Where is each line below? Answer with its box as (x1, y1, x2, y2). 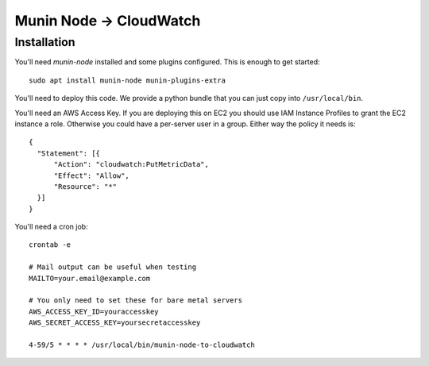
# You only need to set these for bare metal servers (29, 296, 242, 305)
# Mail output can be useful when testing (29, 263, 197, 272)
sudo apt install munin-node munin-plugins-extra (29, 75, 226, 85)
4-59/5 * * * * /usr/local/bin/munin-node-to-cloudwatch (29, 340, 256, 349)
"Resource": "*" (53, 182, 118, 191)
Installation (14, 35, 75, 49)
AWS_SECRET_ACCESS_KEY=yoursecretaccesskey (29, 318, 201, 327)
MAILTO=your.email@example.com (29, 274, 151, 283)
